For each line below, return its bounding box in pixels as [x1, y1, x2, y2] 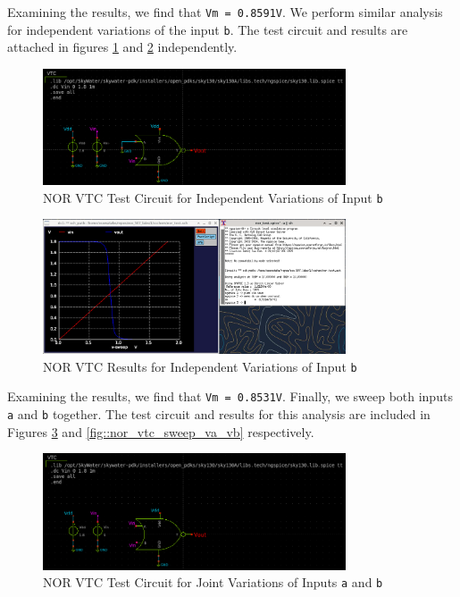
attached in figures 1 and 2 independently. [7, 38, 238, 56]
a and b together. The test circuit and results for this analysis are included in [7, 404, 431, 423]
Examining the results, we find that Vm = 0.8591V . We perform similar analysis [7, 3, 443, 21]
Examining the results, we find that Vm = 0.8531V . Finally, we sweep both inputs [7, 387, 453, 406]
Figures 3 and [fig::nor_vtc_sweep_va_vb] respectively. [7, 422, 314, 441]
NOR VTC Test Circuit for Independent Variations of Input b [43, 188, 383, 206]
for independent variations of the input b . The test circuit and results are [7, 20, 408, 38]
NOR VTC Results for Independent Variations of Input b [43, 357, 357, 375]
